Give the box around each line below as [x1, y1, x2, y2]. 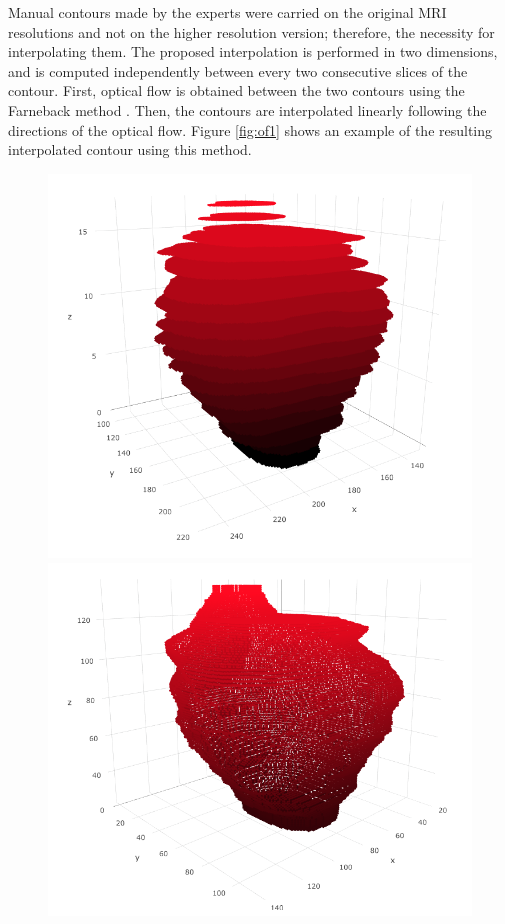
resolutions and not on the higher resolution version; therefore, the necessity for [8, 21, 495, 42]
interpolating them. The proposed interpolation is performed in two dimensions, [8, 41, 498, 62]
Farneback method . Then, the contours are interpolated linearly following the [8, 99, 487, 120]
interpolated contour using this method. [8, 139, 252, 160]
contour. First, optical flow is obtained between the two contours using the [8, 80, 465, 101]
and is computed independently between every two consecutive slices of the [8, 60, 468, 81]
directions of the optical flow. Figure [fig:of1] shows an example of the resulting [8, 119, 493, 140]
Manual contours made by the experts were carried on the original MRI [8, 2, 447, 22]
